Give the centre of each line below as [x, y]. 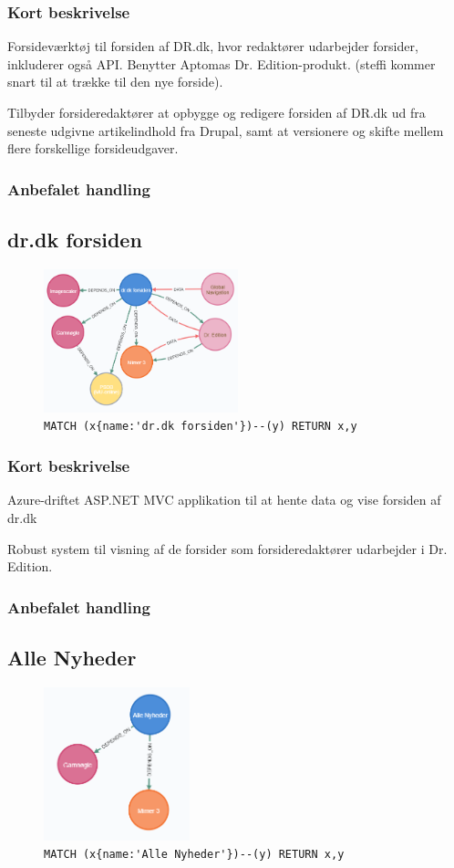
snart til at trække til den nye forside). [115, 82]
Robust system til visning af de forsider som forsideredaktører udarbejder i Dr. [227, 548]
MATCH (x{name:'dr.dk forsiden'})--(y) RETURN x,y [201, 427]
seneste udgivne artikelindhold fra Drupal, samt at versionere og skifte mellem [226, 130]
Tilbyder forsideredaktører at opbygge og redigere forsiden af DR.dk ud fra [217, 112]
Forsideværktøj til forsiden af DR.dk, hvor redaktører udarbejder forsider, [213, 46]
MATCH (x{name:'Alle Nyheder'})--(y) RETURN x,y [194, 855]
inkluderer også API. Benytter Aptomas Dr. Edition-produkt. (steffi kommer [222, 63]
